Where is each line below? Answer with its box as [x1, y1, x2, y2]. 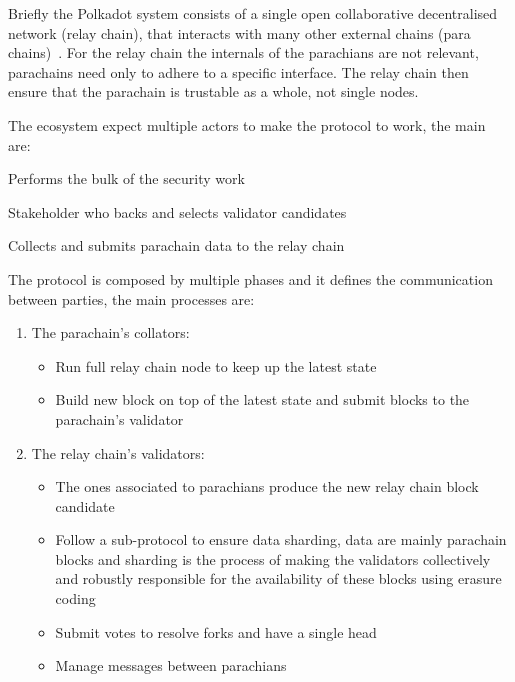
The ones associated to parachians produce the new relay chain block [55, 476, 479, 497]
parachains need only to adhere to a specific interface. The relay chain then [8, 61, 469, 82]
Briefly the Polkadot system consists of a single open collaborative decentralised [8, 3, 498, 23]
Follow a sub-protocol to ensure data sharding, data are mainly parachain [55, 529, 507, 550]
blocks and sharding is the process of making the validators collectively [55, 548, 491, 569]
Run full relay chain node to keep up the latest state [55, 355, 377, 376]
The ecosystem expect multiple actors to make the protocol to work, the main [8, 114, 486, 135]
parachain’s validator [55, 408, 184, 429]
